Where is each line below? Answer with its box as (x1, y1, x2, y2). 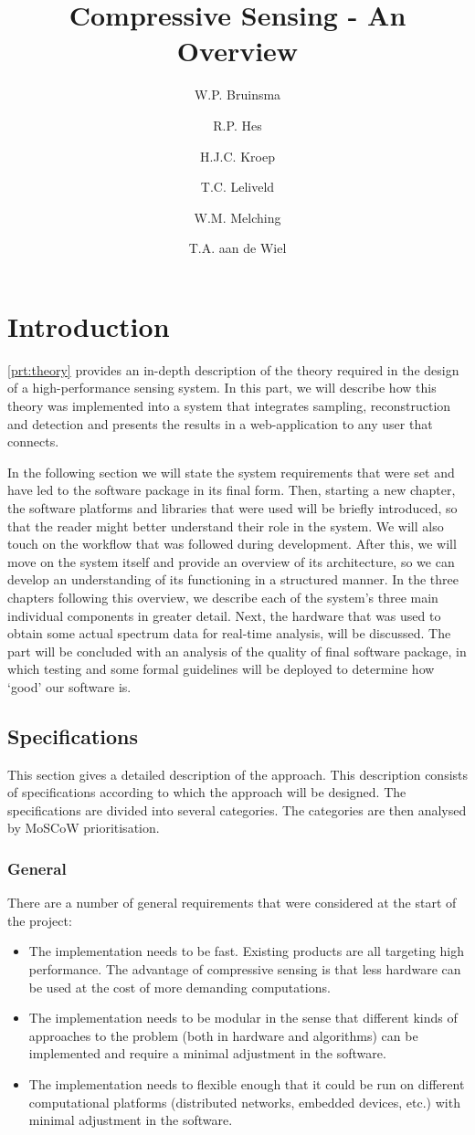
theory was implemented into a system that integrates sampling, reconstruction (7, 396, 451, 415)
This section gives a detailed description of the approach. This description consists (7, 764, 469, 783)
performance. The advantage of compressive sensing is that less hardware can (28, 960, 461, 979)
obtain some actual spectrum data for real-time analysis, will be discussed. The (7, 624, 451, 643)
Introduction (7, 307, 170, 344)
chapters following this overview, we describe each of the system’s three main (7, 587, 438, 606)
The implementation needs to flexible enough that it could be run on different (28, 1075, 465, 1094)
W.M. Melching (194, 207, 281, 226)
